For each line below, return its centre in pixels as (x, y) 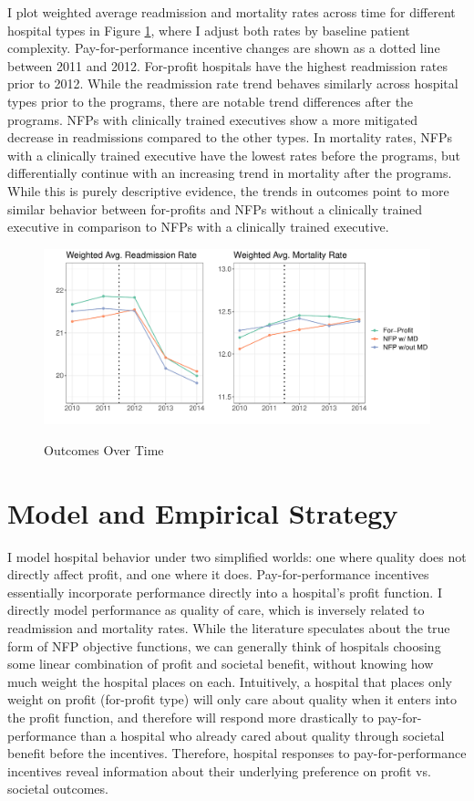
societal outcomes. (58, 789)
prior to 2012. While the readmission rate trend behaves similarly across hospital (233, 83)
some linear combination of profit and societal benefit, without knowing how (221, 664)
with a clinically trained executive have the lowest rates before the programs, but (234, 155)
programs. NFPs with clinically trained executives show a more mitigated (213, 119)
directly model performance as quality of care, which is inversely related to (216, 610)
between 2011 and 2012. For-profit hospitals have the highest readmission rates (228, 65)
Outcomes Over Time (104, 449)
